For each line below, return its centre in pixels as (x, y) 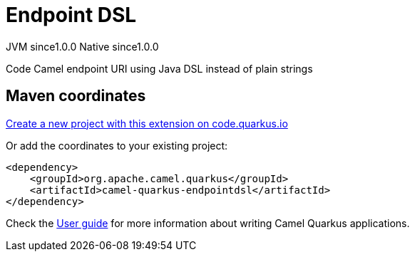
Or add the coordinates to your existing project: (117, 145)
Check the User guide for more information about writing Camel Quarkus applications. (208, 223)
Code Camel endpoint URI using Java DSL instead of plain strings (159, 68)
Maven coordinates (76, 96)
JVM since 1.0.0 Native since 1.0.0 (82, 46)
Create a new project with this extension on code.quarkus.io (147, 123)
